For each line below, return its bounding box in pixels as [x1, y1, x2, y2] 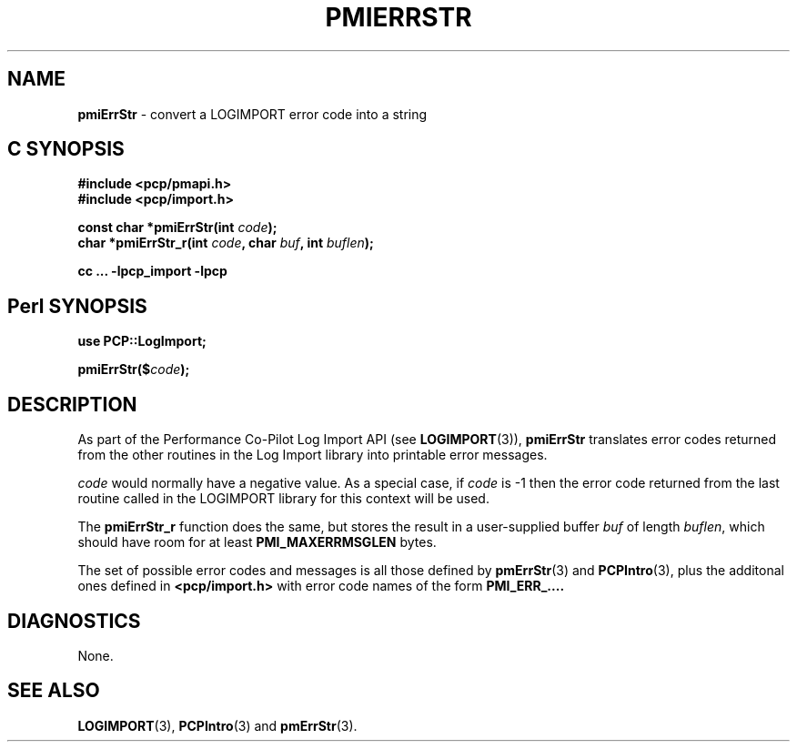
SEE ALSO [7, 679, 100, 703]
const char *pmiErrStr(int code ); [77, 219, 277, 236]
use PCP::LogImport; [77, 333, 207, 349]
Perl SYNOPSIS [7, 294, 147, 318]
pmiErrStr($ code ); [77, 361, 190, 378]
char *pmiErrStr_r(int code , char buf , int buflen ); [77, 235, 374, 251]
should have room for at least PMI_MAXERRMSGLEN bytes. [77, 534, 437, 551]
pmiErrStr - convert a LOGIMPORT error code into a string [77, 106, 428, 122]
